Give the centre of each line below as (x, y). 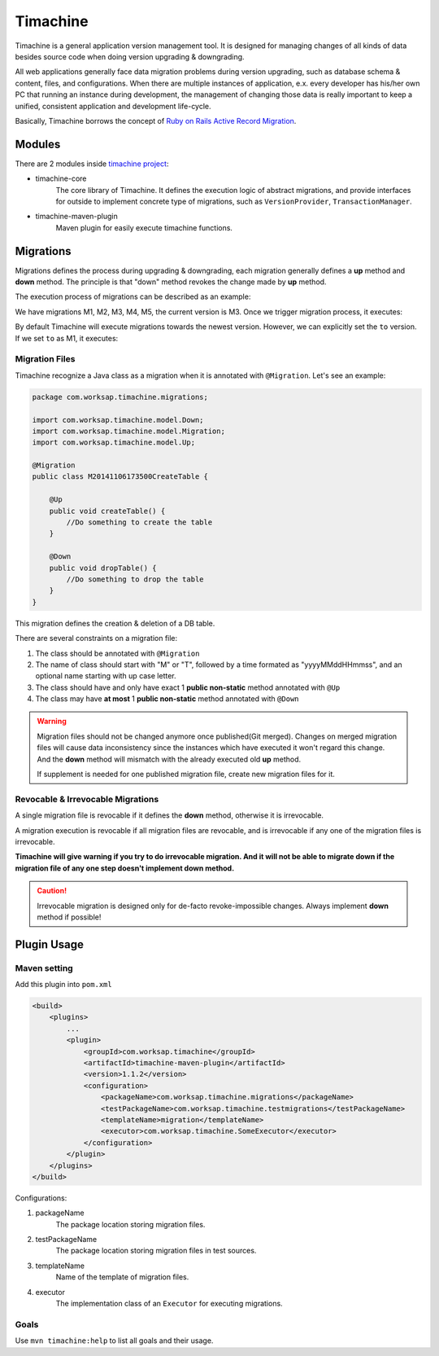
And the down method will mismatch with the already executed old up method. (169, 759)
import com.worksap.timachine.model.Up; (113, 443)
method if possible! (69, 917)
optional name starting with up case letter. (106, 676)
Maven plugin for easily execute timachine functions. (144, 227)
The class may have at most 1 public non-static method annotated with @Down (167, 699)
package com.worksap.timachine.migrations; (120, 397)
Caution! (52, 891)
